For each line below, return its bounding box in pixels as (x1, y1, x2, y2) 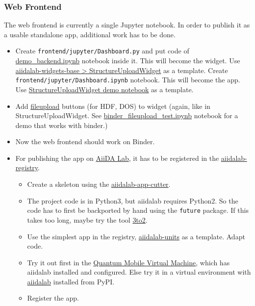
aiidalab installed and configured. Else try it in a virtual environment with (27, 267, 251, 277)
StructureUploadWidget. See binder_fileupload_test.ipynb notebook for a (15, 110, 238, 121)
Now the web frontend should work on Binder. (15, 136, 155, 147)
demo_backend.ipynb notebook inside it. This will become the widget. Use (15, 55, 240, 66)
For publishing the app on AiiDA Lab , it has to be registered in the (15, 153, 219, 163)
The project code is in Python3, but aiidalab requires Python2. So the (27, 195, 238, 205)
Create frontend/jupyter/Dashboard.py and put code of (15, 46, 189, 56)
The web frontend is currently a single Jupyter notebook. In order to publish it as (4, 20, 250, 30)
